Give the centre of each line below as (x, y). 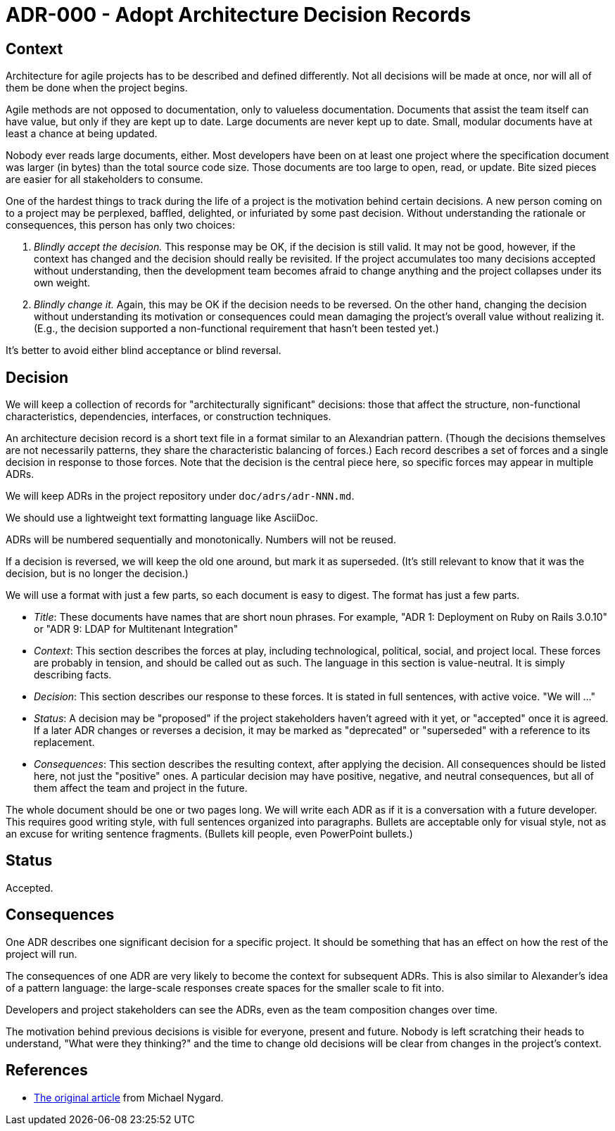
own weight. (62, 283)
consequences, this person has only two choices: (120, 225)
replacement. (64, 743)
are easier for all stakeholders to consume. (104, 179)
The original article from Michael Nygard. (129, 1097)
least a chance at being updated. (82, 134)
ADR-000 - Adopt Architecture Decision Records (239, 15)
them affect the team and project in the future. (141, 788)
